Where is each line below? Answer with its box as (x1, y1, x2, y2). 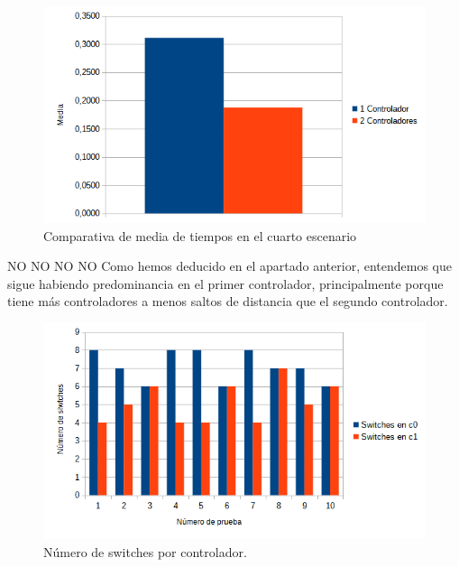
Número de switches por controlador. (43, 542, 247, 561)
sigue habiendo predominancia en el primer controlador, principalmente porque (7, 274, 444, 293)
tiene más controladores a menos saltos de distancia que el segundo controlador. (7, 292, 448, 311)
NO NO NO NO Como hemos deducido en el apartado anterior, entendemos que (7, 256, 452, 275)
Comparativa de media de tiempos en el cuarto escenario (43, 226, 357, 245)
